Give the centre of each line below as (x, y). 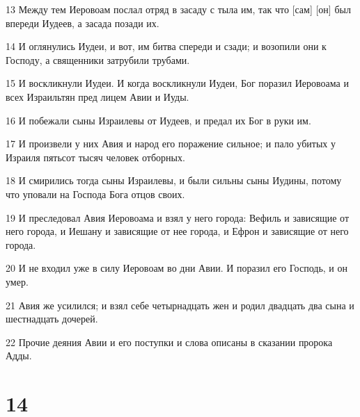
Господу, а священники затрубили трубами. (98, 59)
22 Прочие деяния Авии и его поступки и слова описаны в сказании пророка (169, 342)
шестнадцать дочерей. (52, 319)
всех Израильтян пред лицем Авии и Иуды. (97, 96)
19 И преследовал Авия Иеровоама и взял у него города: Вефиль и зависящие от (178, 217)
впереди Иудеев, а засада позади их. (83, 23)
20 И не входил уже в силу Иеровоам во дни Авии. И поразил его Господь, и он (177, 268)
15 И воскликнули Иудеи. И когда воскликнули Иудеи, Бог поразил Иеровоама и (177, 83)
